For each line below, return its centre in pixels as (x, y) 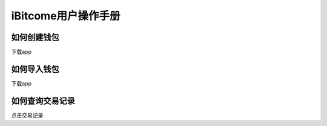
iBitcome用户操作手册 (66, 16)
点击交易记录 (27, 115)
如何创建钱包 (35, 37)
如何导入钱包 (35, 69)
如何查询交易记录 (43, 101)
